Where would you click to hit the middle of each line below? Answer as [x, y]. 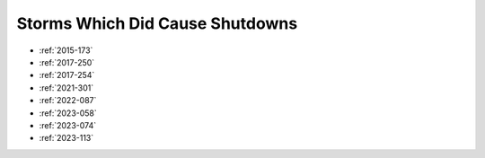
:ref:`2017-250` [67, 62]
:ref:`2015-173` [66, 50]
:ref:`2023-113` [66, 138]
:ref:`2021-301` [66, 88]
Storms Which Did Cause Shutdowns [157, 23]
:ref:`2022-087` [68, 101]
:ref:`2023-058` [68, 113]
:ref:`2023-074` [68, 125]
